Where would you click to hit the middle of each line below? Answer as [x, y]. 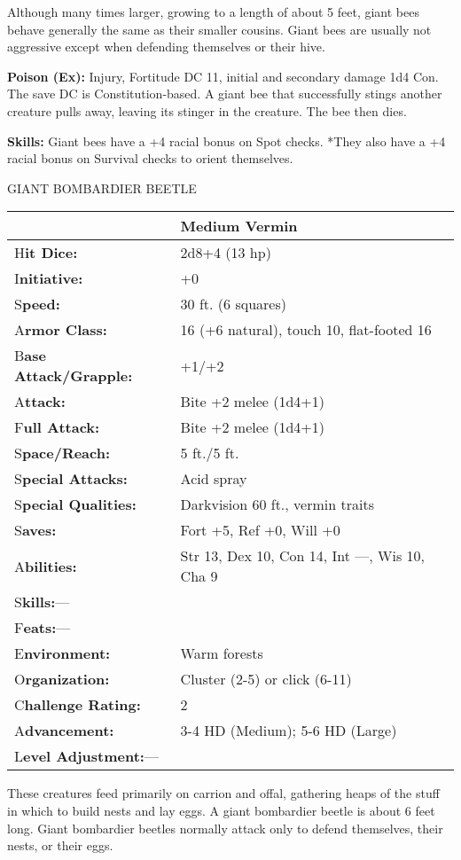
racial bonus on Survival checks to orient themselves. [150, 158]
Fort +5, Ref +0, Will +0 [260, 530]
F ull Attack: [57, 427]
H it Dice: [46, 253]
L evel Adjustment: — [86, 756]
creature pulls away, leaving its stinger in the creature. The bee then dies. [207, 110]
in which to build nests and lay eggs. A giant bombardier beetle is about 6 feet [221, 810]
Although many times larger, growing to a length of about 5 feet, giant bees [213, 12]
